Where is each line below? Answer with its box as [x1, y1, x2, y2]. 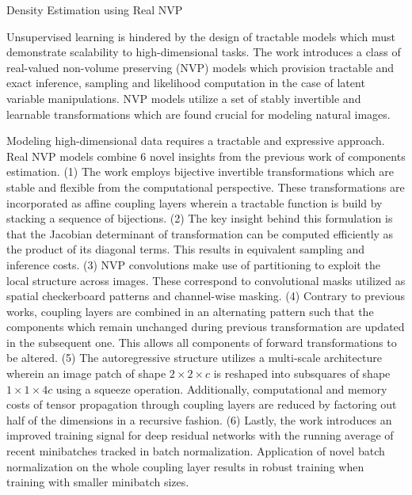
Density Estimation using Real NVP [6, 2, 183, 17]
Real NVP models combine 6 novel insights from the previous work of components [6, 147, 406, 164]
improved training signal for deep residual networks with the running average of [6, 427, 394, 444]
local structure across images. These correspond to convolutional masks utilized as [6, 272, 406, 288]
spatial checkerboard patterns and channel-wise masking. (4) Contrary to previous [6, 287, 406, 304]
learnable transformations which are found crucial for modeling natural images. [6, 105, 391, 122]
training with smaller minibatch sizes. [6, 474, 189, 490]
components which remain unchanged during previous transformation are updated [6, 318, 405, 335]
